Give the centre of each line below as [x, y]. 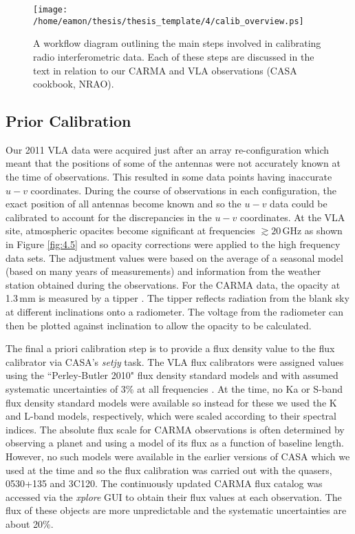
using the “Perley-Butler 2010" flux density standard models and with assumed [172, 375]
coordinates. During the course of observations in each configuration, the [184, 190]
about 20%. [30, 523]
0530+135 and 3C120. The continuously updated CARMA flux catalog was [164, 483]
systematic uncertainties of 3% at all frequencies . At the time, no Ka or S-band [174, 388]
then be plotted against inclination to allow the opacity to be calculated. [159, 325]
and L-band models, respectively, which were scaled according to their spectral [171, 416]
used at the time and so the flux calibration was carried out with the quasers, [169, 470]
